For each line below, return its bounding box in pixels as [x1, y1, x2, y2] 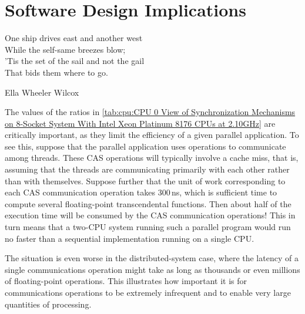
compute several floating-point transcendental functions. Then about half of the [5, 197, 291, 210]
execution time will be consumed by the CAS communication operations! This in [5, 209, 296, 221]
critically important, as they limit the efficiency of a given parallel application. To [5, 129, 299, 141]
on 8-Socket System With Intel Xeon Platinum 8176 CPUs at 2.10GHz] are [5, 117, 276, 129]
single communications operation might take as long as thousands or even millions [5, 263, 300, 275]
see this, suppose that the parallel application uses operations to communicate [5, 140, 286, 152]
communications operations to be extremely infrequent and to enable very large [5, 286, 291, 298]
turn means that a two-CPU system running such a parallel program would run [5, 221, 291, 233]
